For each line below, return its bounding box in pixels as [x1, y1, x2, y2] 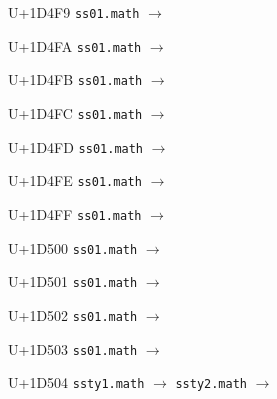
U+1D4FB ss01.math [8, 69, 143, 90]
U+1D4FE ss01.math [8, 170, 142, 191]
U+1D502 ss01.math [8, 304, 138, 325]
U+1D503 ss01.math [8, 338, 138, 359]
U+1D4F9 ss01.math [8, 2, 140, 22]
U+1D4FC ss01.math [8, 102, 143, 123]
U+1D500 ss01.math [8, 237, 138, 258]
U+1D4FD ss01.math [8, 136, 144, 157]
